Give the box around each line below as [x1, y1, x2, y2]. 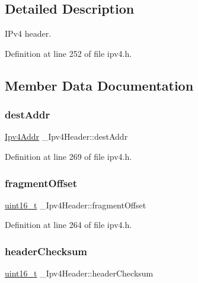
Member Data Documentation [5, 76, 194, 94]
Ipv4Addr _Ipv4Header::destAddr [5, 130, 128, 143]
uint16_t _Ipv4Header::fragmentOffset [5, 198, 146, 211]
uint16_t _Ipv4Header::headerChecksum [5, 267, 154, 279]
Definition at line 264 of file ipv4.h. [5, 218, 132, 231]
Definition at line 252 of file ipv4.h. [5, 47, 132, 59]
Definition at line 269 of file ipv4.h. [5, 150, 132, 162]
